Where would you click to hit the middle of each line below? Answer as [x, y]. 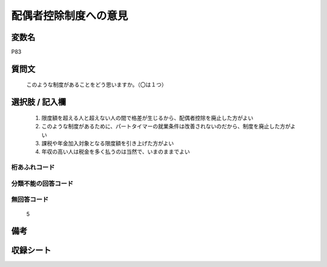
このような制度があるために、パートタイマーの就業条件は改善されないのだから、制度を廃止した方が [166, 127]
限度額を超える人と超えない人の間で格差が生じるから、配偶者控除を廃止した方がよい [147, 117]
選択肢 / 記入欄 [39, 102]
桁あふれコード [33, 168]
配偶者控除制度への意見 [70, 16]
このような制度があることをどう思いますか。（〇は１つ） [97, 85]
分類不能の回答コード [42, 183]
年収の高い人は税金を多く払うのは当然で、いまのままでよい [116, 152]
